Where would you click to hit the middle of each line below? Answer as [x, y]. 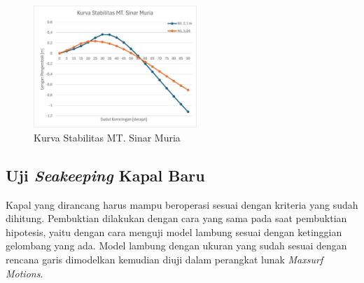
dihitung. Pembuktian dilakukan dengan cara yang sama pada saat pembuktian [176, 218]
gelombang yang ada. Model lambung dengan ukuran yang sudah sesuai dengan [176, 246]
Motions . [24, 273]
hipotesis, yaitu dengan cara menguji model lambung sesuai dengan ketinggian [174, 232]
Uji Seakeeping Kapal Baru [105, 175]
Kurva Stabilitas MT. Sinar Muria [107, 137]
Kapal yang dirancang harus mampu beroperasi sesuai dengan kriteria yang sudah [182, 204]
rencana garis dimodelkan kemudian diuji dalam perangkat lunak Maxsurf [164, 259]
